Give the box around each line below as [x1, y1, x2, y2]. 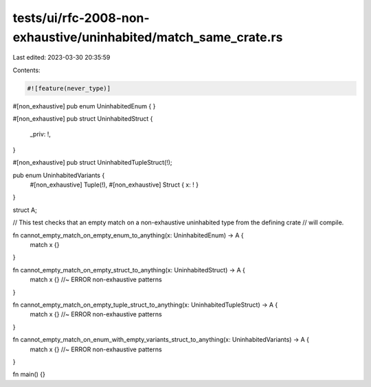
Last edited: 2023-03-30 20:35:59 [12, 54, 111, 62]
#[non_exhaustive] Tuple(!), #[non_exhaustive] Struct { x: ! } [30, 180, 199, 189]
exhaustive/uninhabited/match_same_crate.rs [12, 30, 283, 45]
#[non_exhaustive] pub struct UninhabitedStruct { [12, 115, 153, 123]
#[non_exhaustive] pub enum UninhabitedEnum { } [12, 102, 156, 110]
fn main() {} [12, 371, 46, 379]
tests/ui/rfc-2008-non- [12, 10, 150, 25]
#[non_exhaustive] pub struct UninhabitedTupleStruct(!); [12, 159, 172, 167]
